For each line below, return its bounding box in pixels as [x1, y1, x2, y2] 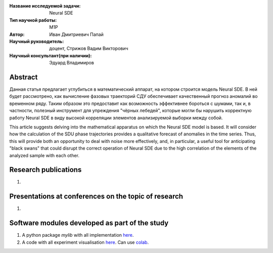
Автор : [9, 31, 25, 38]
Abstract [9, 73, 38, 81]
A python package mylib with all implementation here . [22, 232, 134, 238]
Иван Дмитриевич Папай [49, 31, 104, 38]
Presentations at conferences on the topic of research [9, 192, 184, 201]
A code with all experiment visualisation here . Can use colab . [22, 239, 149, 245]
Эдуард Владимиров [49, 60, 95, 66]
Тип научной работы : [9, 17, 57, 23]
